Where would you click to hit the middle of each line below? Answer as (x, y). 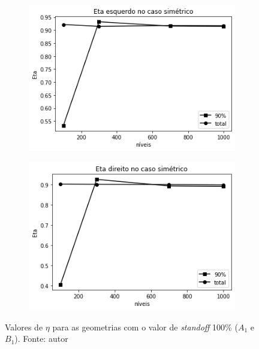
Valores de (24, 327)
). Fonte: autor (41, 339)
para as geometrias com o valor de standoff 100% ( (145, 327)
